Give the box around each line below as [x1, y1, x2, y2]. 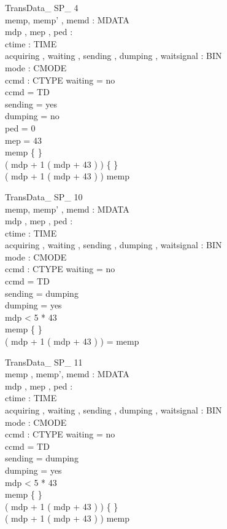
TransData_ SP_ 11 [5, 355, 83, 368]
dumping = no [5, 109, 60, 122]
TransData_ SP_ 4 [5, 1, 79, 14]
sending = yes [5, 97, 57, 110]
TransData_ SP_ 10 [5, 190, 83, 203]
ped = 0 [5, 121, 36, 134]
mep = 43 [5, 133, 42, 146]
